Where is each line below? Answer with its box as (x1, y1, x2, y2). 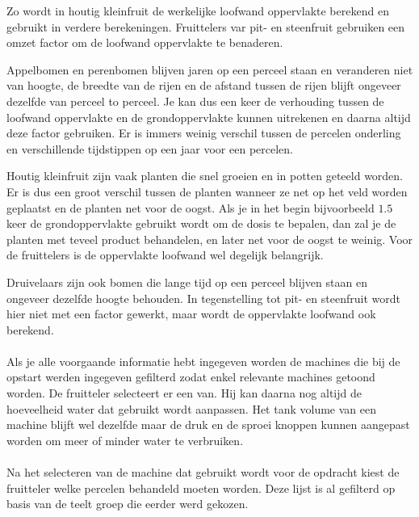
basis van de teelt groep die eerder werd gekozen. (6, 495, 249, 512)
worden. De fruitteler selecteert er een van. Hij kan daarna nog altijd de (6, 385, 362, 401)
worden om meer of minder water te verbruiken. (6, 431, 244, 448)
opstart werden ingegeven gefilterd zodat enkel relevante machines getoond (6, 368, 375, 385)
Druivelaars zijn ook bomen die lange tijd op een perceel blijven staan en (6, 273, 367, 290)
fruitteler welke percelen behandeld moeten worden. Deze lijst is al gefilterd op (6, 479, 396, 496)
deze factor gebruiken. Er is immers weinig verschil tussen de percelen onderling (6, 124, 401, 141)
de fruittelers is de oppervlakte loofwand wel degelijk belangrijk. (6, 246, 324, 263)
